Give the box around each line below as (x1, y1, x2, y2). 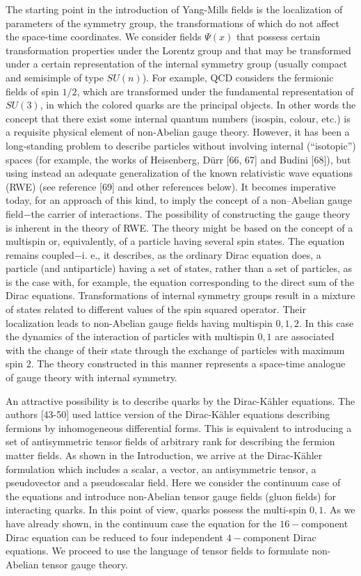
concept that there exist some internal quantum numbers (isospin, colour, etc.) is (6, 111, 351, 125)
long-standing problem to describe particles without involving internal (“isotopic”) (6, 138, 356, 152)
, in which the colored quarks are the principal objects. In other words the (40, 97, 356, 112)
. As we (323, 502, 355, 517)
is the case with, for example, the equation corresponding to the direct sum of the (6, 274, 354, 289)
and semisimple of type (6, 70, 104, 84)
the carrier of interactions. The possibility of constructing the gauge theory (31, 206, 351, 221)
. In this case (298, 315, 354, 330)
